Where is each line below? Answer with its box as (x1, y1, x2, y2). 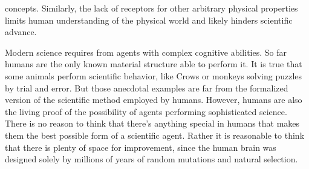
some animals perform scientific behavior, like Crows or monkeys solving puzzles (5, 69, 302, 82)
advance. (5, 25, 37, 38)
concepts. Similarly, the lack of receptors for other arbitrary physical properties (5, 2, 298, 14)
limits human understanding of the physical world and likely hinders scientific (5, 13, 293, 26)
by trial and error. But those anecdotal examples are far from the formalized (5, 81, 288, 94)
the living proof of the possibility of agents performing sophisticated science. (5, 105, 287, 118)
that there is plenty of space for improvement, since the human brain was (5, 141, 276, 153)
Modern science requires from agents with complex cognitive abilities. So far (5, 45, 287, 58)
